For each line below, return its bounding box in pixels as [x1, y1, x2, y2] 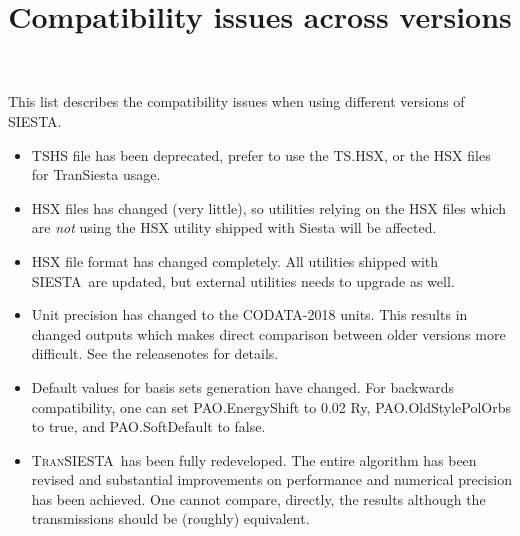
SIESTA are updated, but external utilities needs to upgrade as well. [31, 270, 455, 291]
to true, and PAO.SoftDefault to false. [31, 416, 266, 437]
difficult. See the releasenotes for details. [31, 343, 279, 364]
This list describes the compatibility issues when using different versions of [8, 91, 465, 112]
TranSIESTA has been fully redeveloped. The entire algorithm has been [31, 449, 477, 470]
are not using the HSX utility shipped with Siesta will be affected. [31, 217, 437, 238]
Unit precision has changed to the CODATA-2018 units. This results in [31, 304, 468, 325]
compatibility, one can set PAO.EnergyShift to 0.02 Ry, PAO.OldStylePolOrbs [31, 396, 512, 417]
